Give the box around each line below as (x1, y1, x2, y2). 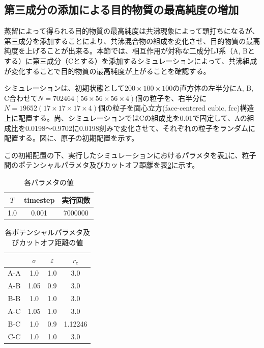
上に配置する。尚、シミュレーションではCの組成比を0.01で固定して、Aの (4, 112, 247, 123)
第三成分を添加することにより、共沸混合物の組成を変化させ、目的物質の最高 (4, 35, 260, 46)
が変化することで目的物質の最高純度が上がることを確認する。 (4, 65, 211, 76)
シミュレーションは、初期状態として (4, 83, 125, 93)
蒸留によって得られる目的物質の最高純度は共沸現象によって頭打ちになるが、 (4, 25, 259, 36)
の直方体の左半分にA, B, (172, 83, 254, 93)
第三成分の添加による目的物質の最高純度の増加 (4, 2, 239, 17)
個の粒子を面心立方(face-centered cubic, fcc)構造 (98, 102, 254, 113)
